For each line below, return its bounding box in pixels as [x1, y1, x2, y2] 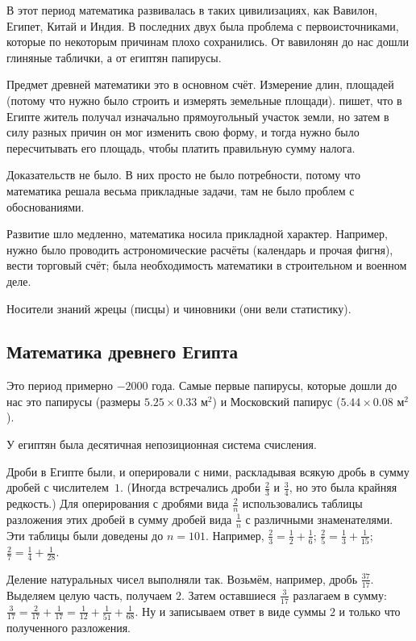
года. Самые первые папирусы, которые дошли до [152, 377, 397, 394]
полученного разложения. [6, 618, 131, 635]
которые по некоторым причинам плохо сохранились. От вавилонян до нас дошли [6, 33, 409, 50]
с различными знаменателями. [245, 510, 393, 527]
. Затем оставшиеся [181, 586, 277, 603]
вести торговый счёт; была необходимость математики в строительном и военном [6, 257, 407, 274]
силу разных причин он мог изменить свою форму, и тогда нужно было [6, 124, 360, 140]
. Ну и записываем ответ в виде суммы [135, 602, 327, 619]
